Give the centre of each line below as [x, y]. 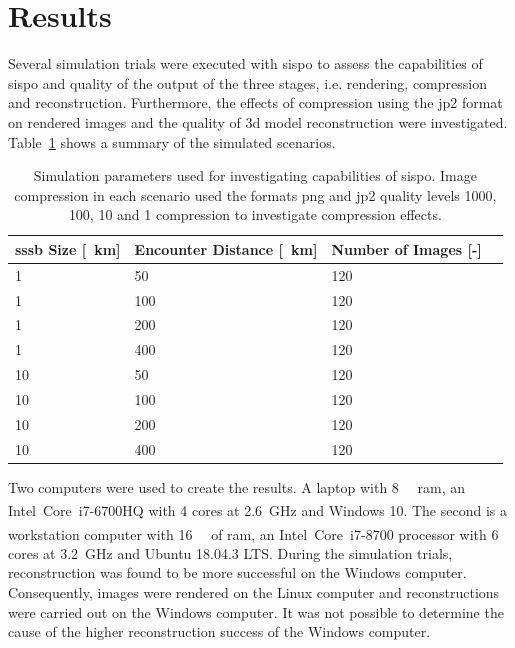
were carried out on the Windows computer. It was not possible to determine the [256, 611]
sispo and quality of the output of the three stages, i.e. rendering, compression [247, 82]
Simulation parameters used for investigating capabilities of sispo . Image [255, 175]
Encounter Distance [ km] [226, 248]
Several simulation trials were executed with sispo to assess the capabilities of [245, 63]
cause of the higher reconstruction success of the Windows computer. [219, 631]
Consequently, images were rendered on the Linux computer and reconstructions [254, 592]
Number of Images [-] [406, 248]
